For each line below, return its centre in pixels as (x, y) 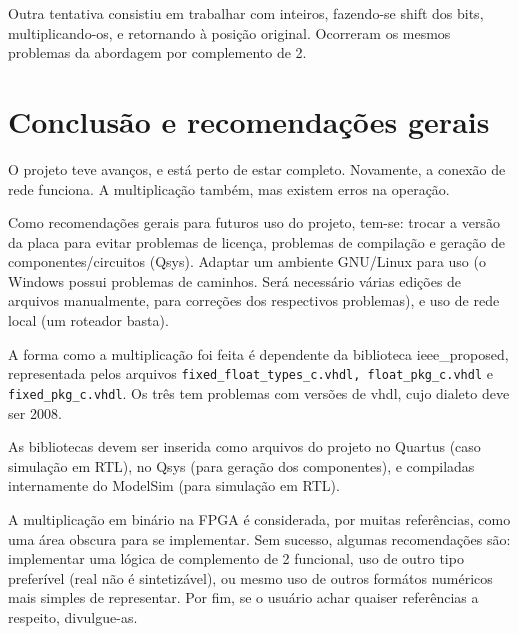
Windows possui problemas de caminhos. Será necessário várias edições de (235, 280)
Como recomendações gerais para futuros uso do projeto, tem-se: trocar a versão (254, 222)
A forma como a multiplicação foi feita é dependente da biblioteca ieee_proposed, (258, 353)
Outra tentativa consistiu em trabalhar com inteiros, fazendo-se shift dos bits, (246, 13)
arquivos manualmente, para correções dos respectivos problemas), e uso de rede (254, 300)
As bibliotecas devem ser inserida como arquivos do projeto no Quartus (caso (244, 446)
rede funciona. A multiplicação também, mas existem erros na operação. (229, 188)
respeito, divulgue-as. (73, 616)
